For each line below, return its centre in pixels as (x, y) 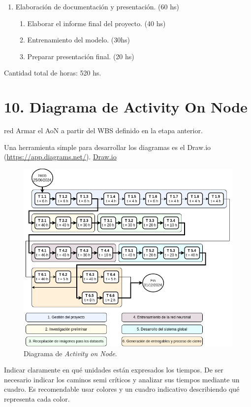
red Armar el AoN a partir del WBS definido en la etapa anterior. (103, 130)
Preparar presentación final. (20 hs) (81, 56)
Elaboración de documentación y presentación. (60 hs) (97, 6)
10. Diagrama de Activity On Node (126, 107)
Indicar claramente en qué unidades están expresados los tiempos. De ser (114, 370)
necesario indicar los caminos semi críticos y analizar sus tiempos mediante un (122, 379)
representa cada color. (37, 398)
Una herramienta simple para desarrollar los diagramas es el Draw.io (108, 147)
